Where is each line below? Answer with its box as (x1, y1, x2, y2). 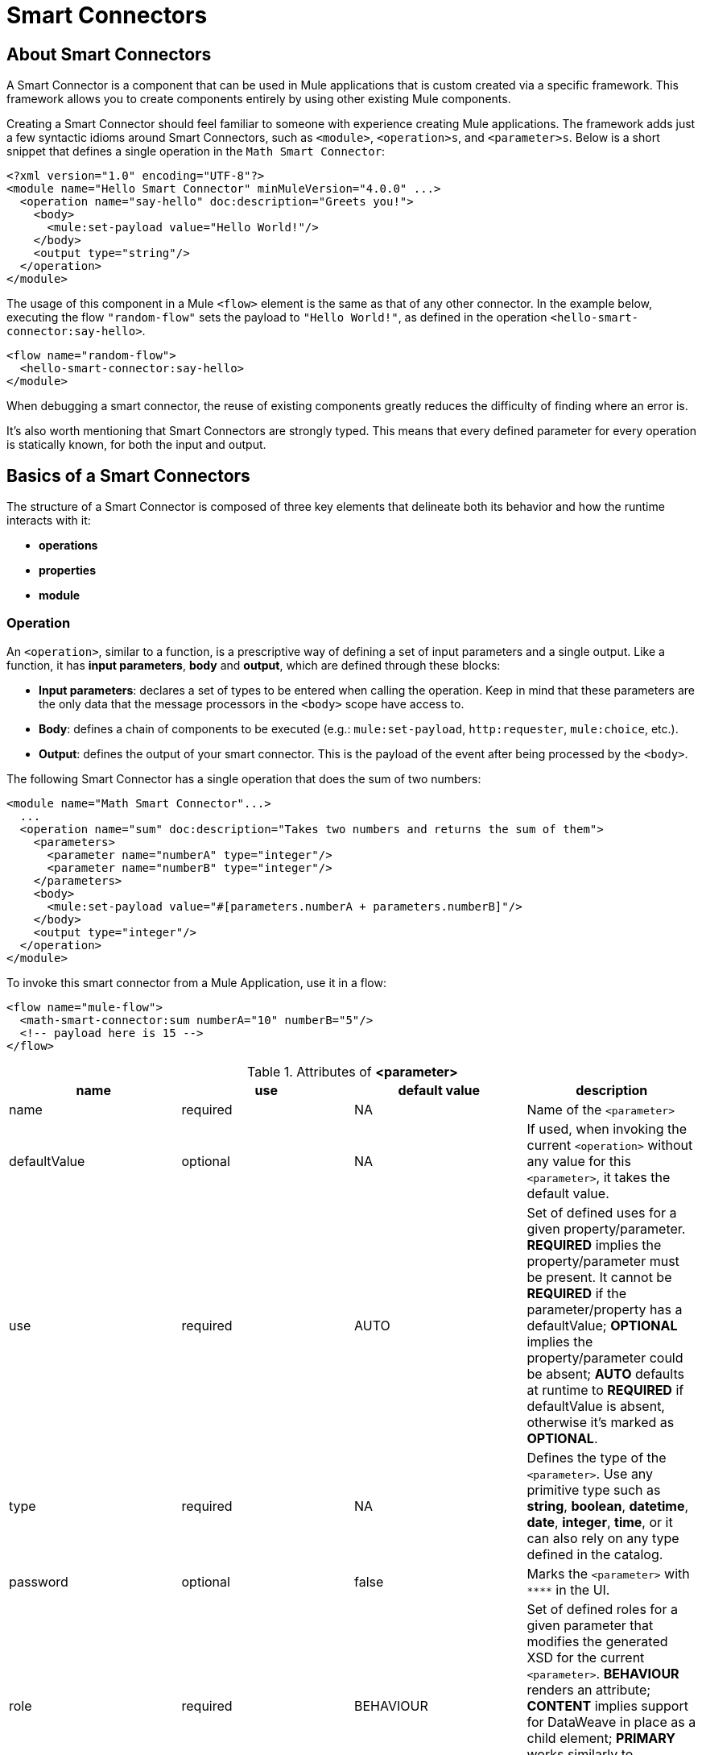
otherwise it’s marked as (526, 1413, 675, 1430)
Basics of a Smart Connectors (6, 465, 250, 486)
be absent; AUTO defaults (526, 1365, 684, 1382)
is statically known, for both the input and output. (6, 438, 266, 452)
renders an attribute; (526, 1681, 651, 1698)
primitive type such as (526, 1481, 661, 1498)
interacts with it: (6, 513, 91, 528)
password (9, 1573, 68, 1590)
